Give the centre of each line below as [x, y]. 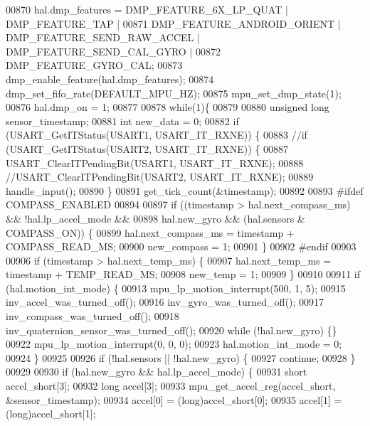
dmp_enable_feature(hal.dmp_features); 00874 [110, 79]
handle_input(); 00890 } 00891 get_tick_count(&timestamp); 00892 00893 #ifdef [185, 190]
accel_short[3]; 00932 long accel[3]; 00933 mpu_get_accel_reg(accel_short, [171, 386]
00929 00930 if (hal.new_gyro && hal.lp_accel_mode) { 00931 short [157, 372]
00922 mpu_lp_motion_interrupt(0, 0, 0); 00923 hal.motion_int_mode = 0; [174, 344]
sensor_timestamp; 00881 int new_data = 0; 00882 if [122, 121]
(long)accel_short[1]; [51, 414]
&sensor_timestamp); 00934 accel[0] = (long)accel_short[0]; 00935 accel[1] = [174, 399]
